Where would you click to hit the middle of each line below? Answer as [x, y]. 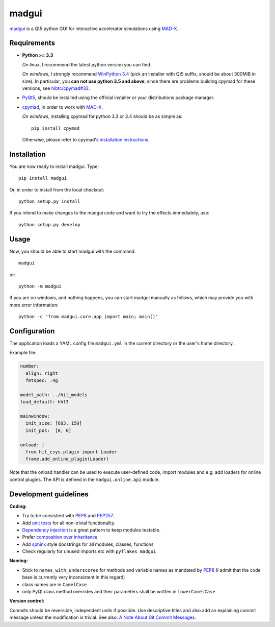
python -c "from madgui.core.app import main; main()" [88, 317]
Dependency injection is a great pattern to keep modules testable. [91, 530]
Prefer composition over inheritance [60, 537]
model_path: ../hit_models [54, 395]
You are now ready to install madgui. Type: [54, 166]
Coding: [18, 506]
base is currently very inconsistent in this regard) [74, 577]
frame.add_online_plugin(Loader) [67, 459]
